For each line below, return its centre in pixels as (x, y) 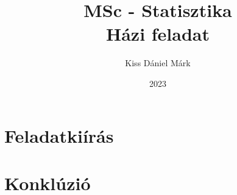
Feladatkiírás (59, 135)
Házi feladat (158, 34)
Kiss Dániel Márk (158, 63)
